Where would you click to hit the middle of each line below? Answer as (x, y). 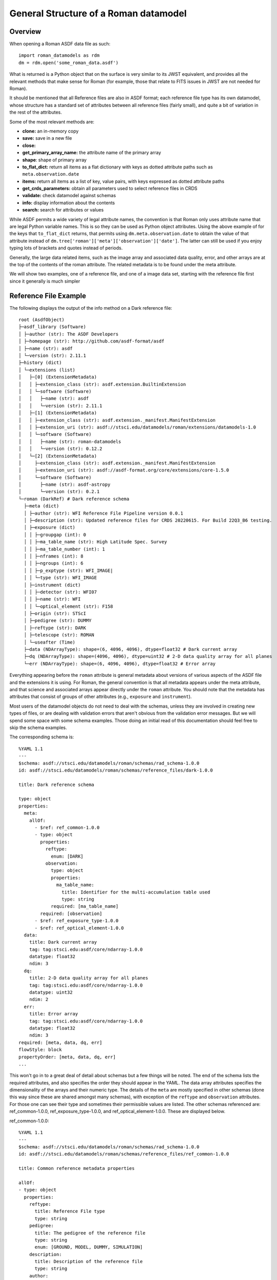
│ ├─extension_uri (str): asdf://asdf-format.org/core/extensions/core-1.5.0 (124, 470)
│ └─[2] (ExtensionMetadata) (58, 456)
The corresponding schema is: (42, 737)
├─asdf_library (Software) (52, 327)
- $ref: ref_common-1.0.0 (67, 828)
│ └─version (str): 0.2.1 (59, 492)
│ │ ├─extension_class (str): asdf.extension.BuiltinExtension (102, 384)
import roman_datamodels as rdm (59, 56)
